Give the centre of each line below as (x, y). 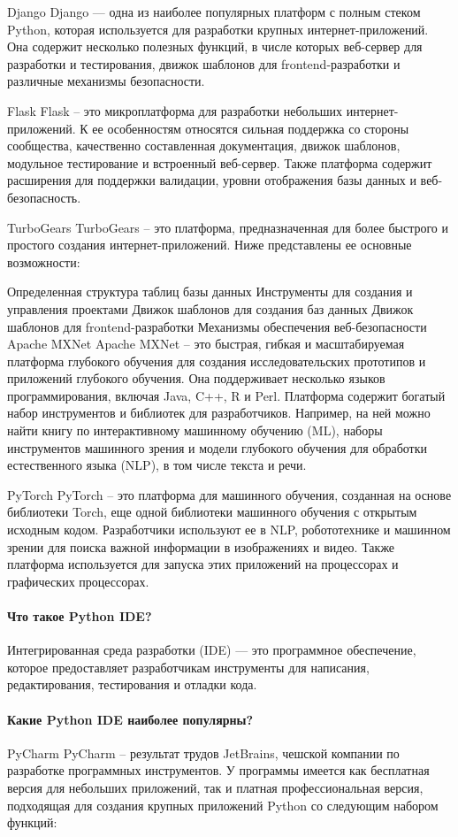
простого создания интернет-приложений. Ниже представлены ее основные (210, 245)
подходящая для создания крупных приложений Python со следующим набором (223, 805)
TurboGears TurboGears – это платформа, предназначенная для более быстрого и (228, 227)
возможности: (44, 261)
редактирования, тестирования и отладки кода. (132, 684)
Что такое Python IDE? (80, 616)
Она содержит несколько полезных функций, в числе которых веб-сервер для (215, 46)
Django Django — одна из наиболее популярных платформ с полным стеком (214, 12)
